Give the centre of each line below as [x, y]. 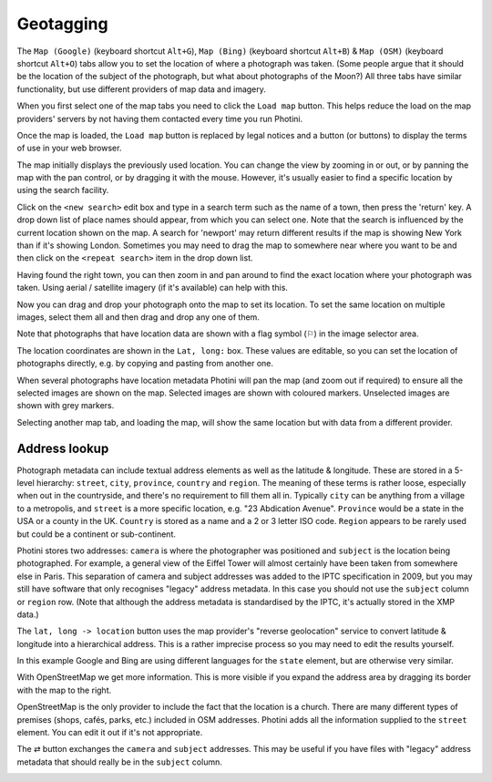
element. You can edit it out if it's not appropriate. [110, 733]
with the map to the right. [64, 690]
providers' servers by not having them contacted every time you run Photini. [160, 118]
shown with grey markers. [66, 406]
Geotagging [62, 24]
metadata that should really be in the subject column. [119, 762]
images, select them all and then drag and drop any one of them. [138, 317]
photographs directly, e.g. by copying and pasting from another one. [145, 364]
